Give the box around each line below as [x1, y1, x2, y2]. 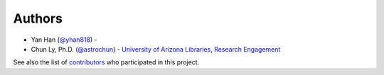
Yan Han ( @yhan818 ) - [31, 35, 97, 44]
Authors [13, 11, 63, 26]
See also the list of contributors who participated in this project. [13, 58, 200, 67]
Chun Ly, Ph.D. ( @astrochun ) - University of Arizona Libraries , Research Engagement [31, 45, 281, 53]
